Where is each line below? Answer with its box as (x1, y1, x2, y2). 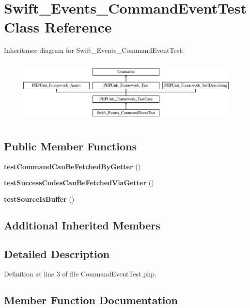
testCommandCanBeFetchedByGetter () (4, 161, 141, 171)
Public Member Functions (4, 138, 137, 153)
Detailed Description (4, 246, 110, 261)
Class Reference (4, 17, 112, 37)
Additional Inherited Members (4, 217, 160, 232)
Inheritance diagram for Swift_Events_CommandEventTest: (4, 45, 184, 55)
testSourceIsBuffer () (4, 194, 75, 204)
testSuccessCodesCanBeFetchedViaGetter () (4, 178, 154, 188)
